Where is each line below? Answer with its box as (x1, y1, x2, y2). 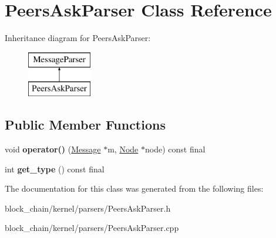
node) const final (144, 143, 206, 155)
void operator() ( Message (5, 143, 101, 155)
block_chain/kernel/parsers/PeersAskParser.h (5, 202, 171, 214)
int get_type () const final (5, 162, 105, 175)
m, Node (107, 143, 139, 155)
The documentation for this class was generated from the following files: (5, 182, 264, 195)
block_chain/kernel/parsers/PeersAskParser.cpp (5, 222, 179, 234)
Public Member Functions (5, 115, 166, 134)
